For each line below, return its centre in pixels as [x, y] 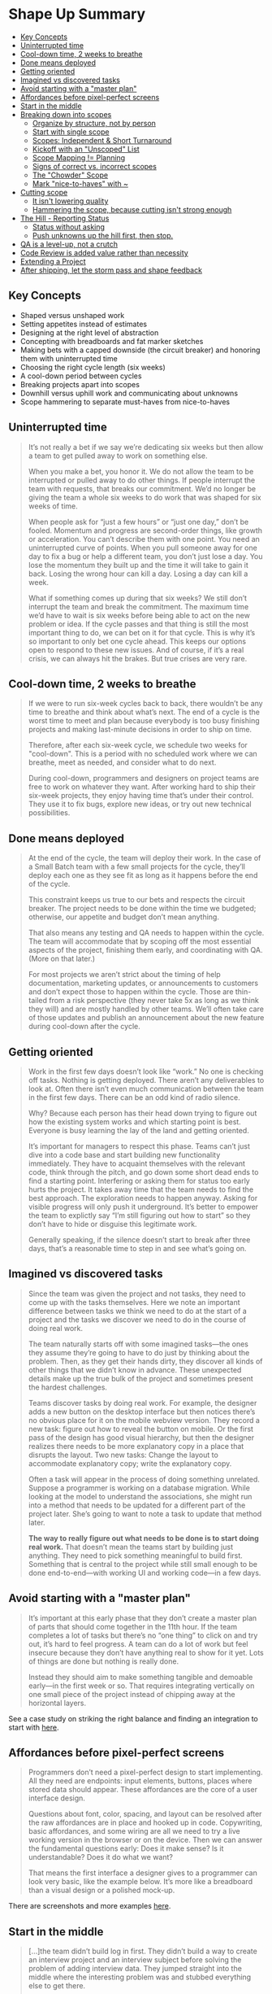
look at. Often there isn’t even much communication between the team [146, 1089]
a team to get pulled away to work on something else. [118, 456]
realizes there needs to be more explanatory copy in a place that [136, 1446]
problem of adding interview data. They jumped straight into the [135, 1969]
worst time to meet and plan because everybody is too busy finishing [144, 721]
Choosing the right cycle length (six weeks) [93, 367]
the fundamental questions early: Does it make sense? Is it [126, 1848]
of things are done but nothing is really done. [104, 1661]
